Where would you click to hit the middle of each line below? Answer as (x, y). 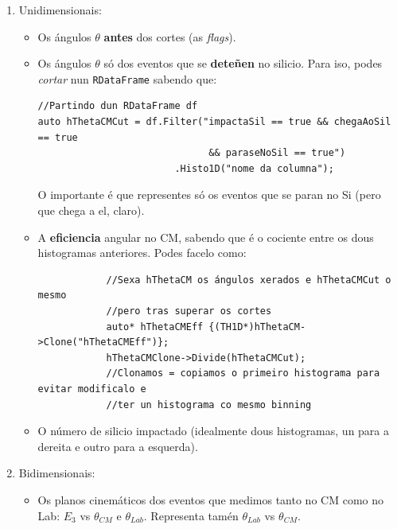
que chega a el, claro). (91, 210)
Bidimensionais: (57, 473)
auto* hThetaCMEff (155, 327)
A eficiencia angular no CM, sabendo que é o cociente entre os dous (206, 237)
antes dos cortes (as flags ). (170, 36)
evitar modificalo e (92, 389)
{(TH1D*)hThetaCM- (257, 327)
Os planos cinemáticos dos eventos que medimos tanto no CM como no (210, 499)
